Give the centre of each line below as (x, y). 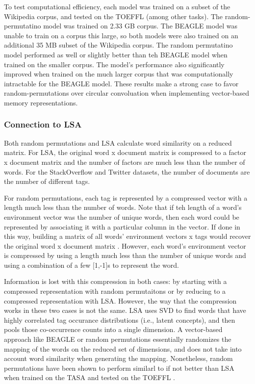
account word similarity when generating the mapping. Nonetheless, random (118, 358)
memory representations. (41, 102)
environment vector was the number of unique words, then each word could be (122, 217)
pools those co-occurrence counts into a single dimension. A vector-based (113, 329)
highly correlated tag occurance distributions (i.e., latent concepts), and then (120, 320)
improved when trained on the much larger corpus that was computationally (119, 74)
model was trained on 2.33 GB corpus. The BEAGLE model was (140, 26)
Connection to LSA (43, 124)
